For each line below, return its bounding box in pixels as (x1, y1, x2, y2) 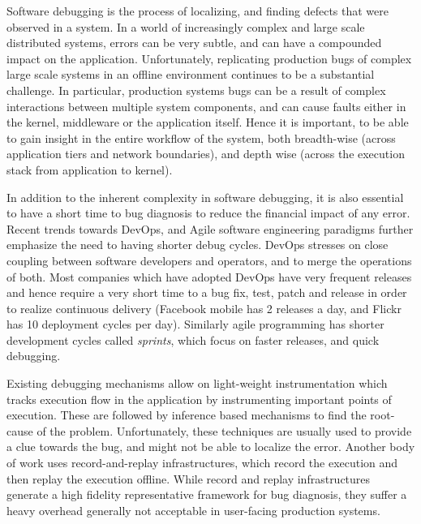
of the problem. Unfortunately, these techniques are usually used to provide (37, 422, 412, 439)
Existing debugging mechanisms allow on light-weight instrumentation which (6, 375, 388, 392)
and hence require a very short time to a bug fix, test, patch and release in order (6, 284, 407, 301)
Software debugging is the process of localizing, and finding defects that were (6, 2, 389, 19)
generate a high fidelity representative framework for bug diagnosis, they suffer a (6, 486, 407, 503)
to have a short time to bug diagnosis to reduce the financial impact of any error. (6, 204, 410, 221)
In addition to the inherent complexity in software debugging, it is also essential (6, 188, 404, 205)
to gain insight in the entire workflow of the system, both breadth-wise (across (6, 129, 396, 146)
